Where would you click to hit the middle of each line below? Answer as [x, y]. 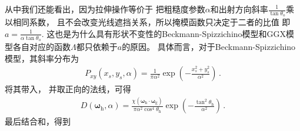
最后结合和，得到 [38, 121]
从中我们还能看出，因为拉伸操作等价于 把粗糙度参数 [105, 9]
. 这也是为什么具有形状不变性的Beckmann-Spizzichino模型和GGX [164, 33]
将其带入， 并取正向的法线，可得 [68, 89]
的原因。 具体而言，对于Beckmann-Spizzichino [209, 47]
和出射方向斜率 [239, 9]
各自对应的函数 [41, 47]
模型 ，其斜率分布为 [42, 58]
